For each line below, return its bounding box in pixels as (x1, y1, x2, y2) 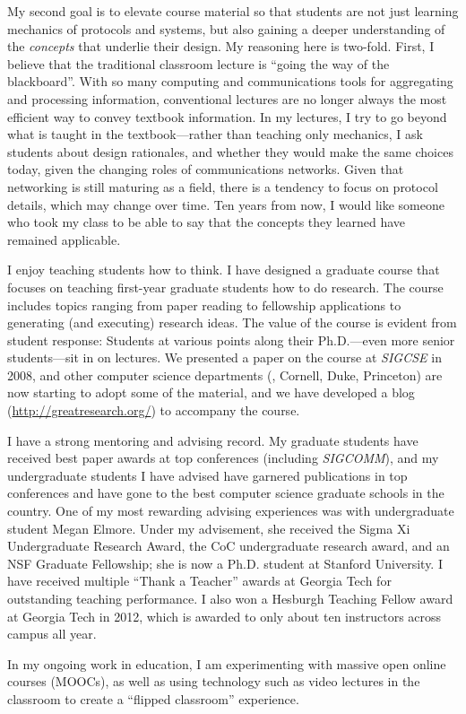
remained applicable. (7, 230, 121, 248)
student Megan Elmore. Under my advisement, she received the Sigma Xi (7, 518, 410, 537)
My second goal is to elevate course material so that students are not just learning (7, 2, 459, 20)
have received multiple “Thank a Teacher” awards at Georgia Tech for (7, 571, 392, 590)
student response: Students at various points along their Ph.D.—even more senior (7, 330, 455, 349)
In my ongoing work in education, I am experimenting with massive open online (7, 654, 446, 673)
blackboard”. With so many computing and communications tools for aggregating (7, 72, 453, 91)
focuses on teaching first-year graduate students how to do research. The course (7, 277, 444, 296)
